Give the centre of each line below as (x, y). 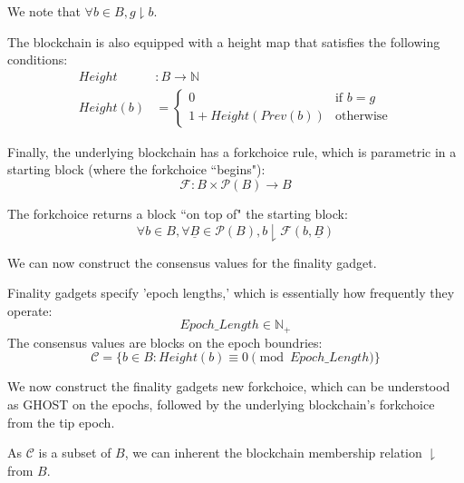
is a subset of (75, 453)
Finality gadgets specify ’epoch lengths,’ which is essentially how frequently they (231, 293)
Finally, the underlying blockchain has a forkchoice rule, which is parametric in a (232, 151)
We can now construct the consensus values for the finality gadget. (192, 262)
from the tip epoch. (61, 422)
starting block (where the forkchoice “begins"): (136, 169)
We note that (44, 11)
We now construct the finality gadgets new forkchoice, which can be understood (229, 386)
